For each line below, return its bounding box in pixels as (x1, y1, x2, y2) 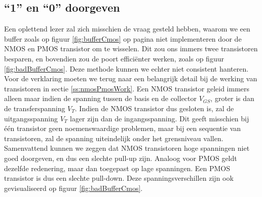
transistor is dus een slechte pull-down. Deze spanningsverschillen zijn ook (4, 173, 234, 183)
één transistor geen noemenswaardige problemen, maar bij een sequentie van (4, 123, 241, 134)
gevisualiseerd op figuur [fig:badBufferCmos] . (4, 182, 143, 193)
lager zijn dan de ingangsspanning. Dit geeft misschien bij (69, 113, 249, 123)
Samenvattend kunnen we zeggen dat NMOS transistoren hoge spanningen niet (4, 143, 250, 153)
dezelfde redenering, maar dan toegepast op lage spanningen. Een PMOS (4, 162, 230, 173)
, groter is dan (210, 93, 254, 104)
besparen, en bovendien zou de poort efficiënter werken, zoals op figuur (4, 53, 224, 63)
